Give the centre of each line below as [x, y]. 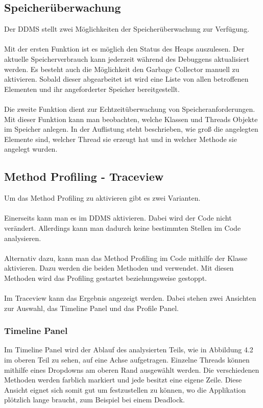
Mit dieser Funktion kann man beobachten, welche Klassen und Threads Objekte [131, 119]
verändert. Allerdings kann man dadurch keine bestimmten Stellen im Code [123, 227]
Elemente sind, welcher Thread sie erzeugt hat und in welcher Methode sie [121, 139]
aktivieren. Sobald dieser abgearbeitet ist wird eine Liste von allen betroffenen [126, 79]
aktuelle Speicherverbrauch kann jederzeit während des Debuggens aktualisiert [127, 58]
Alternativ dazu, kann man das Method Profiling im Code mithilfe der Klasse [126, 258]
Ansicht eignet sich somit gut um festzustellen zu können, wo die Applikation [125, 389]
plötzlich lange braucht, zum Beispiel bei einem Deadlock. [94, 400]
